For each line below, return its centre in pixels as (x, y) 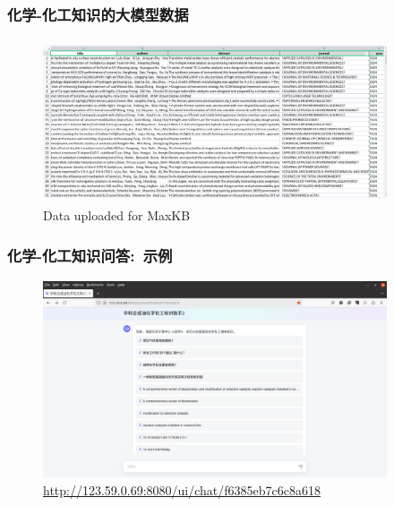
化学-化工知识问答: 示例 (90, 255)
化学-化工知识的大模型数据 (98, 14)
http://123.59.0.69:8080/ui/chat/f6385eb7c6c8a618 (182, 490)
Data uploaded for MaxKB (117, 215)
